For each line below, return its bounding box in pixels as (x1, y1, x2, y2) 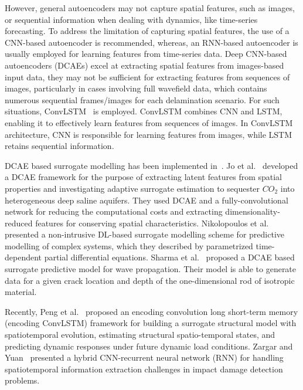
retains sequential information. (5, 140, 114, 152)
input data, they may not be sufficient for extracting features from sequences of (5, 70, 290, 83)
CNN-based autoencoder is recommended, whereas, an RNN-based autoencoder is (5, 36, 298, 48)
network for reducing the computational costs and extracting (5, 205, 223, 218)
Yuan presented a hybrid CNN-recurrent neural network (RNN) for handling (5, 351, 284, 364)
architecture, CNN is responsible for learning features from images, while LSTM (5, 128, 292, 140)
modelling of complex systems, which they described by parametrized (5, 239, 253, 252)
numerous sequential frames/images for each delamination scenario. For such (5, 93, 280, 106)
